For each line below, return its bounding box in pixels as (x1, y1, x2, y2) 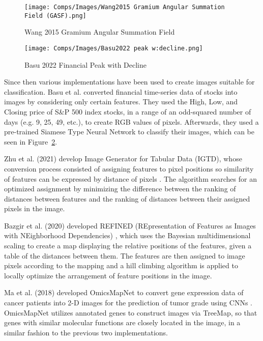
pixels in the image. (4, 203, 65, 214)
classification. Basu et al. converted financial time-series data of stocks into (4, 86, 238, 97)
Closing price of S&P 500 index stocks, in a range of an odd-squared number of (4, 106, 251, 117)
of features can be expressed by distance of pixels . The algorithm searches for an (4, 173, 257, 184)
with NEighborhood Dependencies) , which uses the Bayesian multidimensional (4, 230, 251, 241)
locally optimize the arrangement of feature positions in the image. (4, 270, 212, 280)
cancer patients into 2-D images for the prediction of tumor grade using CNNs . (4, 297, 252, 308)
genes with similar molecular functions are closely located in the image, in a (4, 317, 241, 328)
